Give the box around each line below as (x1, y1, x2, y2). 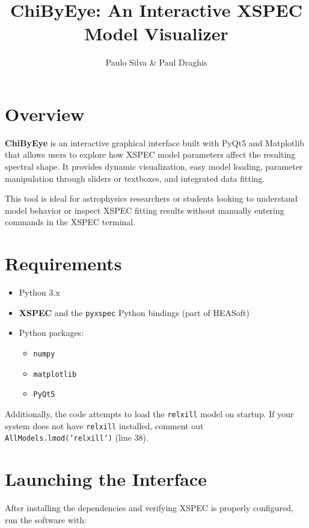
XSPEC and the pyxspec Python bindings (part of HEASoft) (19, 306, 249, 318)
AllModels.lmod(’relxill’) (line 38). (5, 431, 148, 444)
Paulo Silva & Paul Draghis (105, 56, 207, 69)
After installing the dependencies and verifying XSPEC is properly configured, (5, 502, 294, 514)
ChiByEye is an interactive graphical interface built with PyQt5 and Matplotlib (5, 136, 305, 149)
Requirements (5, 251, 122, 276)
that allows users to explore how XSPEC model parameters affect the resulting (5, 148, 296, 161)
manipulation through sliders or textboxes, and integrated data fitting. (5, 172, 265, 184)
